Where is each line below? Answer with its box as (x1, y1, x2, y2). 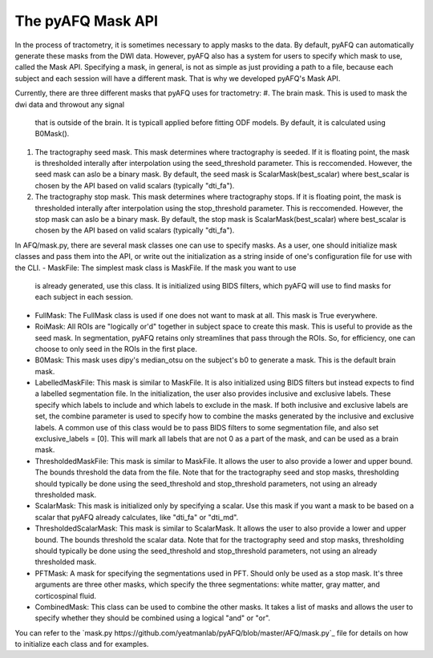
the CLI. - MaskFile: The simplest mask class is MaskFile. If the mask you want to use (14, 263, 297, 272)
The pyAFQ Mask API (14, 12, 159, 30)
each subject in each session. (34, 293, 134, 302)
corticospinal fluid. (34, 591, 96, 600)
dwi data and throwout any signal (14, 99, 124, 109)
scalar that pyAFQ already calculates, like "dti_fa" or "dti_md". (34, 512, 239, 522)
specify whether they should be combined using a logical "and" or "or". (34, 613, 271, 623)
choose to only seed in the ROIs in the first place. (34, 344, 198, 353)
